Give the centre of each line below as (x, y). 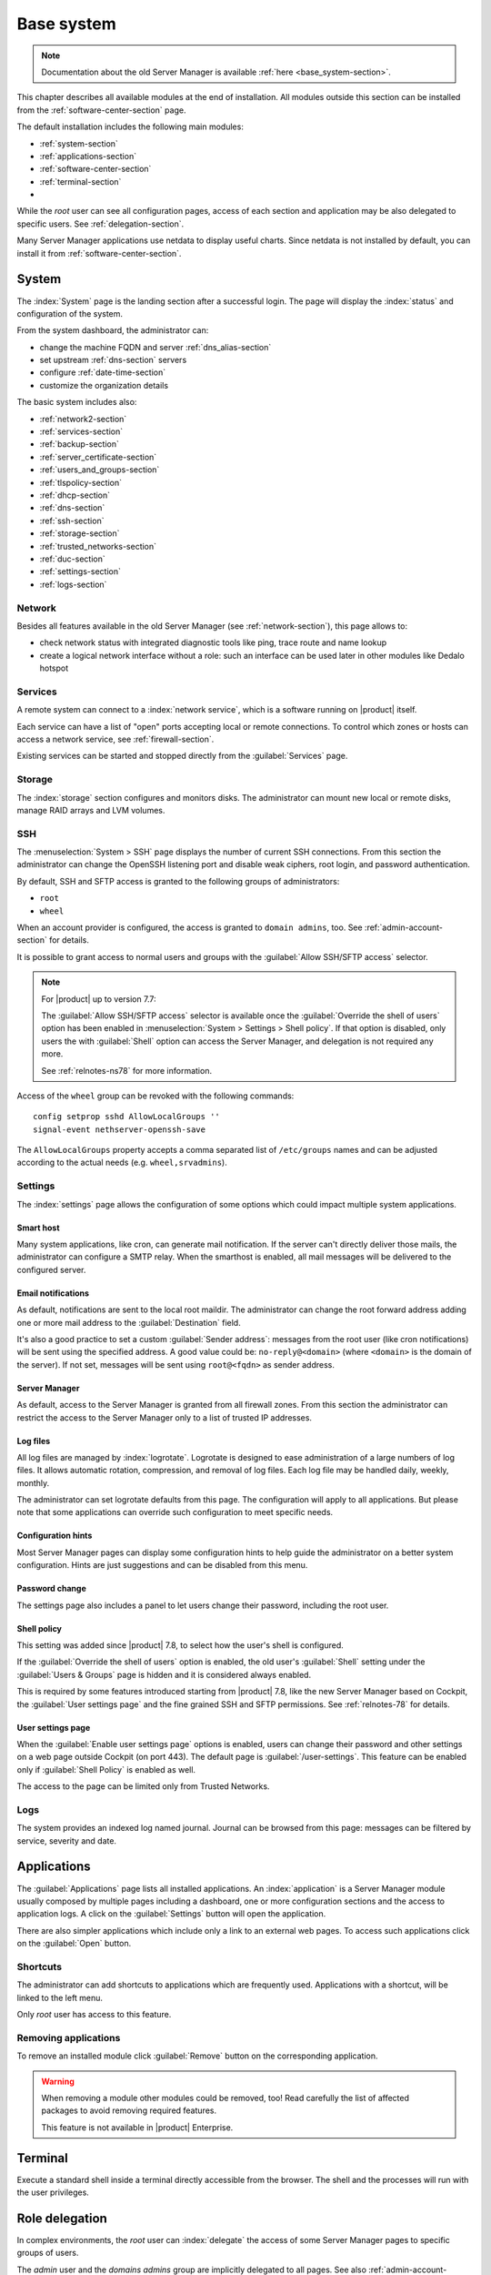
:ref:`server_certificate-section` (98, 457)
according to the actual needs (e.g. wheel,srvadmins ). (122, 1163)
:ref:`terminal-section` (80, 181)
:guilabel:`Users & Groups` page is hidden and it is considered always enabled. (164, 1674)
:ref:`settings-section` (80, 571)
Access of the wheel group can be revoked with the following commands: (155, 1096)
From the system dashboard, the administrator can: (113, 330)
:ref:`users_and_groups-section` (100, 470)
